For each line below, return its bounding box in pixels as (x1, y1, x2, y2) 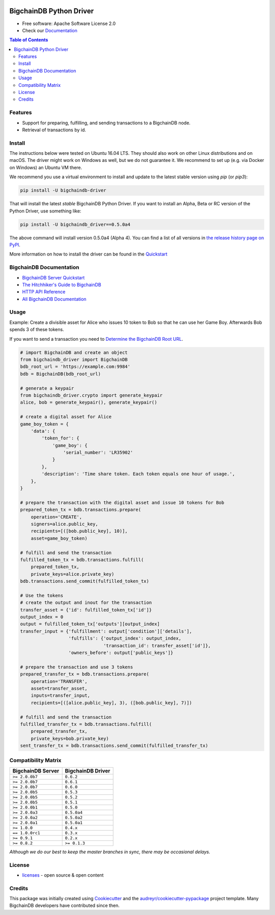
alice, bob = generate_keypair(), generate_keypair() (20, 400, 157, 406)
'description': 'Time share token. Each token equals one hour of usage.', (41, 471, 235, 477)
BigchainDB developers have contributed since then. (9, 902, 120, 909)
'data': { (31, 428, 56, 434)
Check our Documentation (22, 27, 77, 33)
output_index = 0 (20, 614, 64, 620)
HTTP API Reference (22, 289, 66, 295)
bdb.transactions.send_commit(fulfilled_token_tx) (20, 578, 150, 584)
